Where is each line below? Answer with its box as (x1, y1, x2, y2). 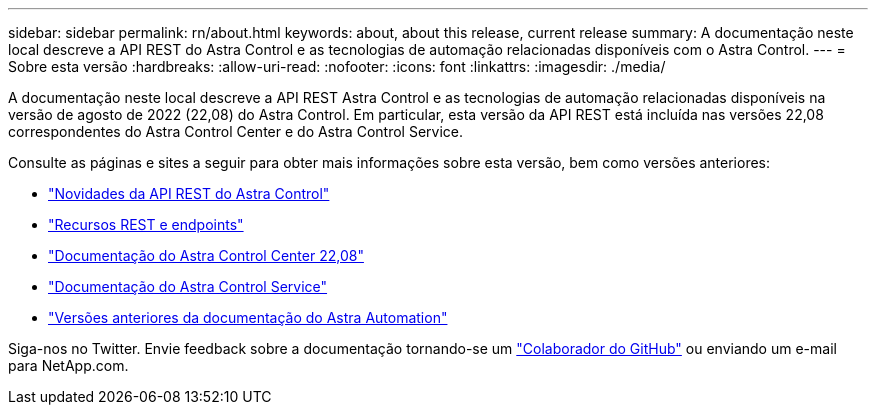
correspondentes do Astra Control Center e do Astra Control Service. (8, 123, 463, 140)
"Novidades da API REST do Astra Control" (48, 185, 330, 202)
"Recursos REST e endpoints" (48, 216, 244, 233)
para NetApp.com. (8, 357, 129, 374)
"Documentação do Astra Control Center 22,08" (48, 247, 364, 264)
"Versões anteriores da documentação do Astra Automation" (48, 309, 448, 326)
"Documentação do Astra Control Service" (48, 278, 328, 295)
